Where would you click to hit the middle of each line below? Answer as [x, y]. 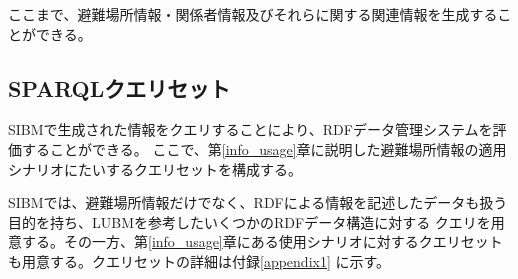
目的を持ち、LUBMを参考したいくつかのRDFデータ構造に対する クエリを [249, 221]
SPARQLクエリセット [119, 87]
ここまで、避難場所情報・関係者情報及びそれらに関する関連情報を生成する [253, 14]
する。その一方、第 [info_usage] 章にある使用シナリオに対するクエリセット [262, 241]
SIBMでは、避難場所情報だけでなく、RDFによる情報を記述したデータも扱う [258, 202]
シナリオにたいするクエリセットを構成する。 [155, 168]
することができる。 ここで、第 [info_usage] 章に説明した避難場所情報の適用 [264, 148]
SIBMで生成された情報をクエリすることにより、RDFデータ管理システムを [250, 129]
